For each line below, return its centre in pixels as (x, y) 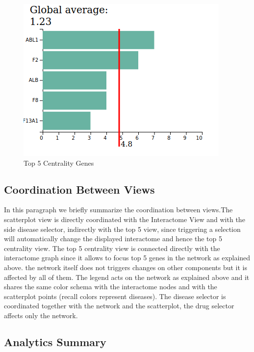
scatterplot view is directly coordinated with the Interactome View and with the (125, 219)
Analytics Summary (55, 341)
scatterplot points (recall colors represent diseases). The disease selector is (115, 296)
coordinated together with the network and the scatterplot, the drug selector (119, 306)
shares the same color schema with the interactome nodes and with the (111, 287)
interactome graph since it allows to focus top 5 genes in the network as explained (127, 258)
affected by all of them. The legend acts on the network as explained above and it (127, 277)
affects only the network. (41, 315)
